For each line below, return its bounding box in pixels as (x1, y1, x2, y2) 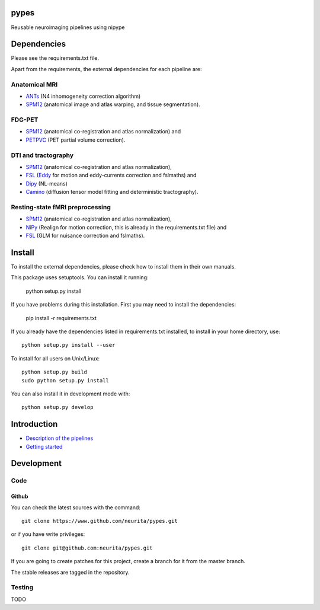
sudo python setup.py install (21, 377, 110, 384)
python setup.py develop (21, 404, 94, 411)
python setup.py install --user (21, 341, 116, 349)
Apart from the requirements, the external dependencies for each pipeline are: (11, 65, 202, 72)
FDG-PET (11, 116, 39, 124)
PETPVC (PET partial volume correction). (25, 136, 126, 143)
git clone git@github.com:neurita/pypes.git (21, 544, 153, 551)
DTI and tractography (11, 151, 74, 159)
